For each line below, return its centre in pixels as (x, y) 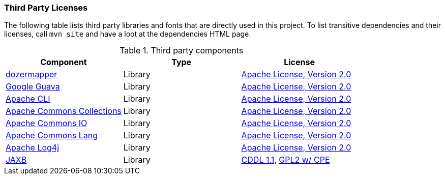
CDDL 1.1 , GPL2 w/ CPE (286, 160)
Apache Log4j (33, 148)
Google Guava (33, 87)
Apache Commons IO (47, 123)
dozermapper (32, 74)
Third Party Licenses (46, 8)
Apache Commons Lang (52, 136)
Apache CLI (28, 99)
